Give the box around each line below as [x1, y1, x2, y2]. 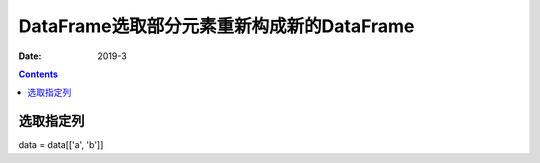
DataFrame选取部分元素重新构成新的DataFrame [18, 15, 415, 37]
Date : [18, 50, 42, 62]
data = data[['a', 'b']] [18, 139, 104, 151]
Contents [18, 68, 59, 80]
